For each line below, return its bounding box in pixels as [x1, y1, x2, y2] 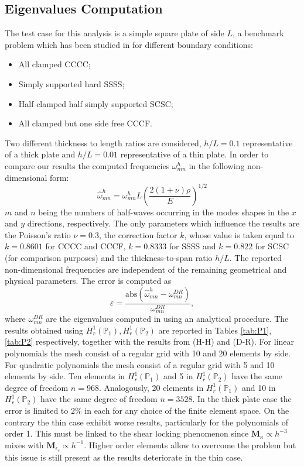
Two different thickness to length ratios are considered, [5, 136, 201, 149]
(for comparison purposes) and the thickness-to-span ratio [5, 252, 213, 264]
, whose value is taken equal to [184, 228, 295, 241]
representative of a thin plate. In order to [120, 148, 269, 160]
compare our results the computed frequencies [5, 159, 170, 171]
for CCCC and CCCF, [45, 240, 126, 252]
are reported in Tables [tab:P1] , [158, 324, 272, 336]
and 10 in [241, 381, 276, 393]
